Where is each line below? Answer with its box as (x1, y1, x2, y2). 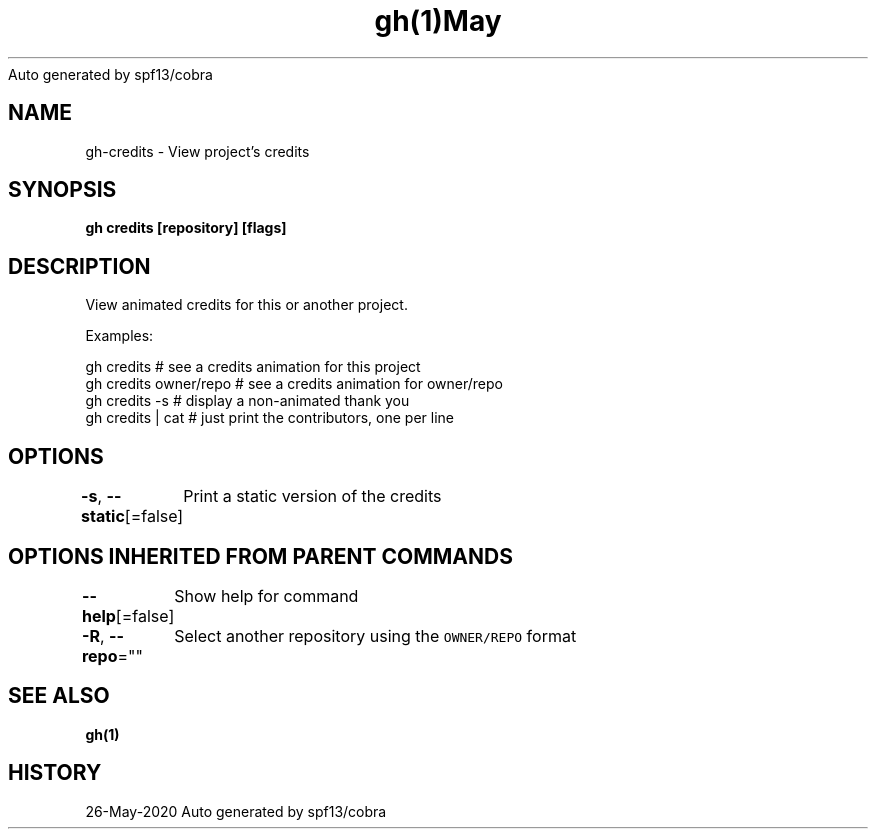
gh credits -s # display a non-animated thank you (85, 392, 410, 410)
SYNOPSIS (8, 177, 117, 203)
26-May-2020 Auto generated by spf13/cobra (85, 802, 387, 820)
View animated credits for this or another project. (85, 296, 408, 314)
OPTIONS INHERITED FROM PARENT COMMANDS (8, 543, 513, 569)
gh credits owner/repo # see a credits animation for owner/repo (85, 375, 503, 393)
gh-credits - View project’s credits (85, 142, 310, 160)
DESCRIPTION (8, 253, 151, 279)
